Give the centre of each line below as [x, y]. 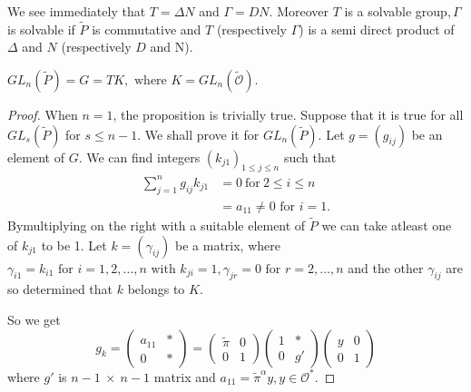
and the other [386, 267]
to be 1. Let [74, 245]
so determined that [60, 289]
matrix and [185, 376]
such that [310, 157]
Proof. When [43, 114]
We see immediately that [77, 11]
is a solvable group [396, 11]
